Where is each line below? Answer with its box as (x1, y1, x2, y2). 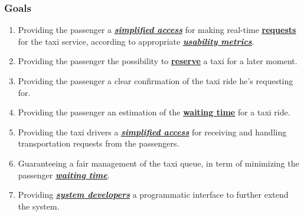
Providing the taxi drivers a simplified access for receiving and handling (18, 125, 287, 138)
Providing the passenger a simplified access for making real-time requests (18, 24, 296, 36)
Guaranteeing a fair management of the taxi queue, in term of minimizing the (18, 157, 299, 169)
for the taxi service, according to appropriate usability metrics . (18, 35, 254, 47)
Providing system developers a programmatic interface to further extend (18, 188, 289, 201)
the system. (18, 200, 60, 212)
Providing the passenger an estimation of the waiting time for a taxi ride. (18, 106, 290, 118)
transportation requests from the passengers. (18, 137, 179, 149)
